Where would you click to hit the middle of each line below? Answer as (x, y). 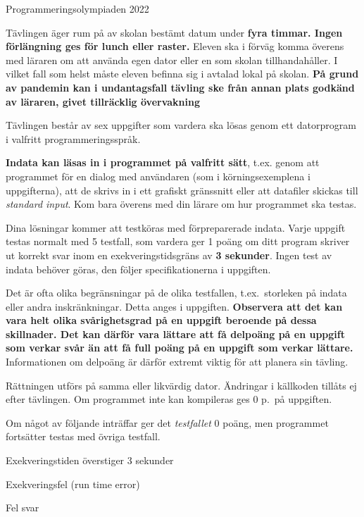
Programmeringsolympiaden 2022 (77, 8)
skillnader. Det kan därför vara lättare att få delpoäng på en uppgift (175, 334)
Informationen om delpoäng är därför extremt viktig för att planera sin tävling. (177, 362)
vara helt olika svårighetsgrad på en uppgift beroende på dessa (161, 320)
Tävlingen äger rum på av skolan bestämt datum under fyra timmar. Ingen (174, 32)
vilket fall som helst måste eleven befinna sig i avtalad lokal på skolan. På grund (182, 74)
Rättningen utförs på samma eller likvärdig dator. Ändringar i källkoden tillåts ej (181, 385)
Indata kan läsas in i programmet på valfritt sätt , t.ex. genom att (163, 162)
